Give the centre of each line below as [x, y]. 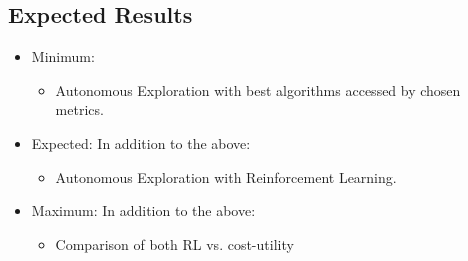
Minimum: [63, 56]
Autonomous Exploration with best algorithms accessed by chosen [258, 89]
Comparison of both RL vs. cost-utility [174, 243]
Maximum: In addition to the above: [143, 210]
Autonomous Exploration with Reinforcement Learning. [226, 176]
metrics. [79, 109]
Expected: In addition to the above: [141, 142]
